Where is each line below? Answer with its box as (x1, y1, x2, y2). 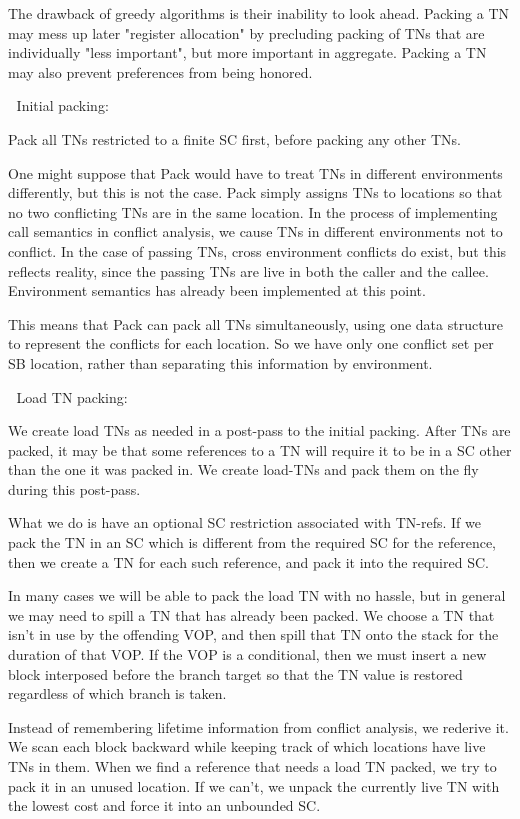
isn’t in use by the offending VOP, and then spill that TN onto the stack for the (8, 624, 499, 645)
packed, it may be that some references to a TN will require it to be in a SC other (8, 439, 512, 460)
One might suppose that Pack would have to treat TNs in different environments (8, 162, 503, 183)
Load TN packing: (16, 386, 128, 407)
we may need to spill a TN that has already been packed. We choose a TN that (8, 604, 495, 625)
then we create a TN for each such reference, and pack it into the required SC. (8, 551, 489, 572)
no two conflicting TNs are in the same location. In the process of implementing (8, 201, 498, 222)
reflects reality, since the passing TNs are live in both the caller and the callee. (8, 260, 489, 281)
